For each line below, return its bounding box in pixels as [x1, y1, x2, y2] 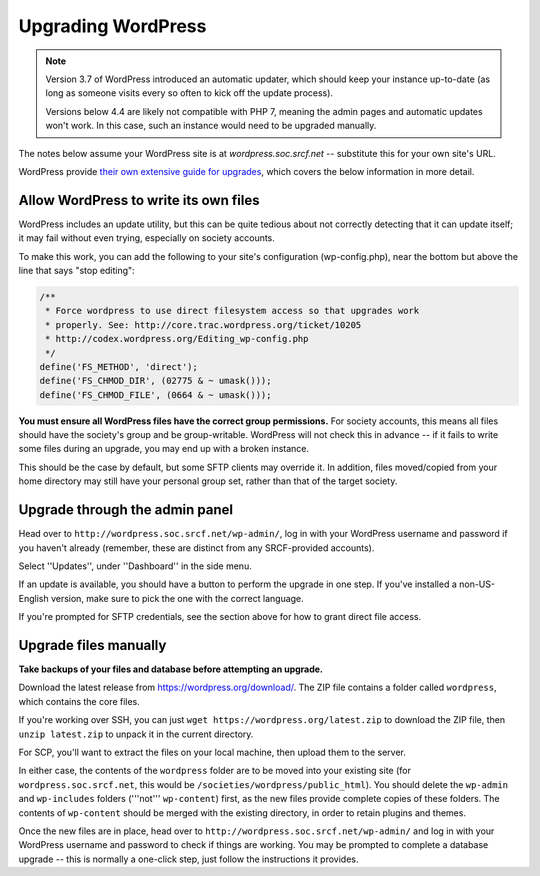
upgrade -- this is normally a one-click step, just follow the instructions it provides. [18, 853, 359, 865]
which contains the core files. [18, 695, 140, 707]
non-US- [458, 578, 495, 590]
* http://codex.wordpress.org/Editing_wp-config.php [45, 333, 309, 345]
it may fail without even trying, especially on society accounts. [18, 232, 275, 244]
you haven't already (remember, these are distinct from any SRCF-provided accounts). [18, 541, 375, 554]
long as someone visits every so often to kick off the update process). [45, 87, 334, 99]
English [18, 592, 49, 604]
